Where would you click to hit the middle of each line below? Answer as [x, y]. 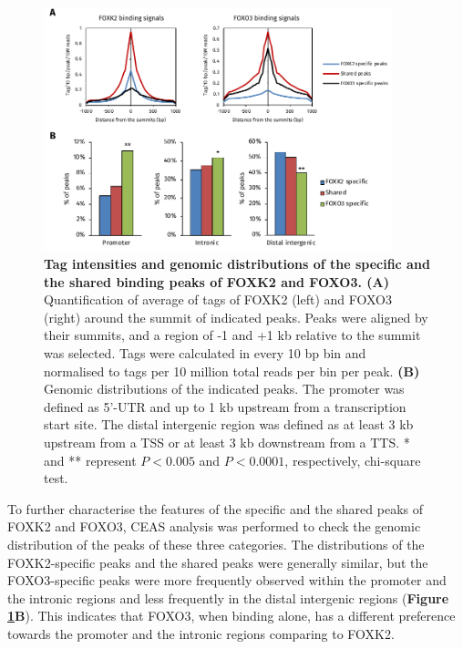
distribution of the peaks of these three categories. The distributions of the [216, 544]
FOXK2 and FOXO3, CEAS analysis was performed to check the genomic [214, 526]
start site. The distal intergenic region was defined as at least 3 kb [229, 424]
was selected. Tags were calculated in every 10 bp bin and [205, 353]
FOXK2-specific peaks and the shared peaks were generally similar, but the [218, 562]
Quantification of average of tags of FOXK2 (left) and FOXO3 [218, 299]
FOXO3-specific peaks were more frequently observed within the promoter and [227, 580]
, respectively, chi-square [353, 460]
